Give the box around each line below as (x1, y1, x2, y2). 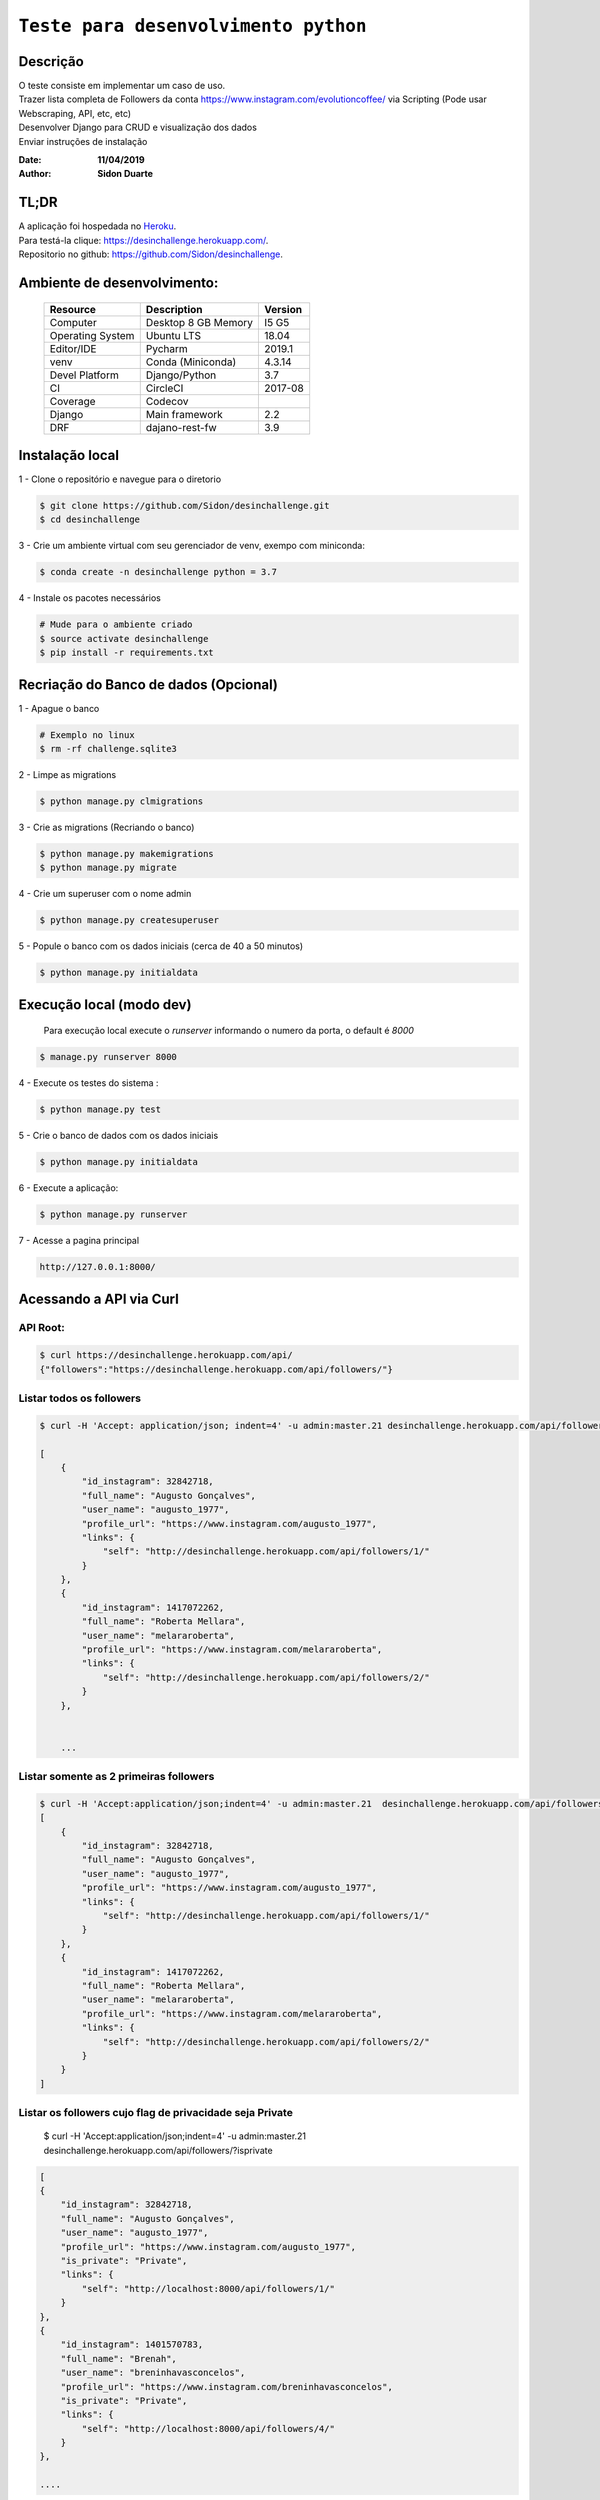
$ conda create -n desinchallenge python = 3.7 (39, 566, 277, 578)
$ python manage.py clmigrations (39, 795, 204, 807)
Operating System (49, 328, 135, 342)
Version (264, 302, 303, 316)
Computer (49, 315, 97, 329)
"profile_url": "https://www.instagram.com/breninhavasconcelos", (60, 2381, 394, 2392)
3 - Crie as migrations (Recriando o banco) (18, 821, 195, 833)
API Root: (18, 1321, 65, 1335)
